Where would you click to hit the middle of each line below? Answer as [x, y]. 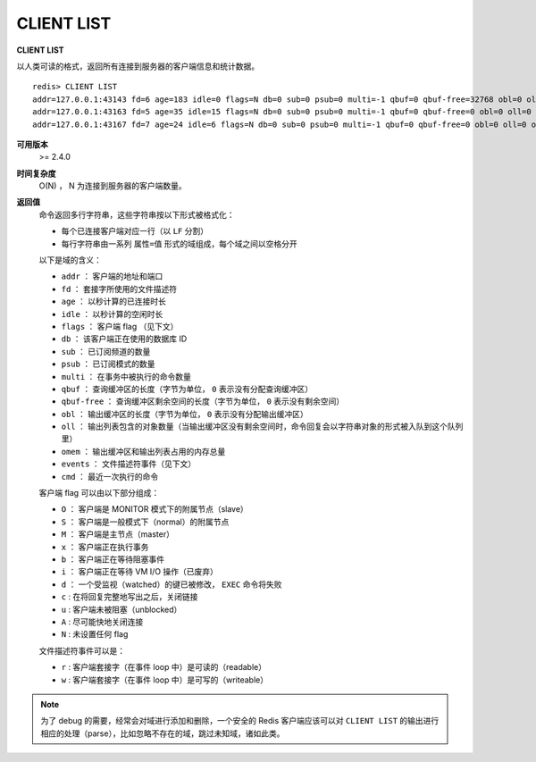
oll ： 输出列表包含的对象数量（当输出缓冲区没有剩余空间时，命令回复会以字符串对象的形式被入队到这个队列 [262, 427]
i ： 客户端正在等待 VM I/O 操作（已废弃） [139, 572]
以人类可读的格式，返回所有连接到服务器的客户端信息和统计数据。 [138, 66]
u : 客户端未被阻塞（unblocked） [121, 609]
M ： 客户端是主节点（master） [117, 534]
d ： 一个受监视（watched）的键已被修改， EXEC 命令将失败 [172, 584]
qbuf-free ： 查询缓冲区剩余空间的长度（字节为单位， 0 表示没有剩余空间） [203, 401]
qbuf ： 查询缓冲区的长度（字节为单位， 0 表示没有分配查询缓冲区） [187, 389]
